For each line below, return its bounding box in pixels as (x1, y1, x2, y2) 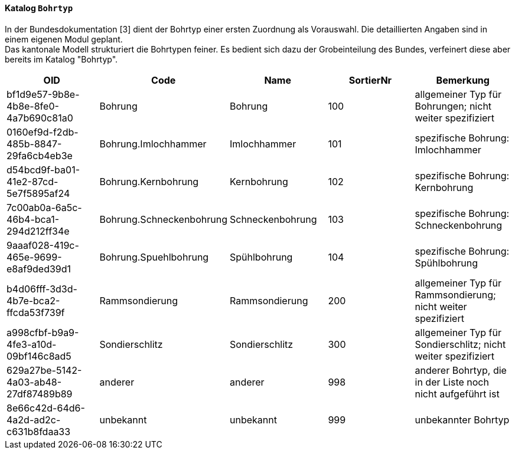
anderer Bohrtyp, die (415, 364, 507, 376)
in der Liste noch (415, 376, 489, 388)
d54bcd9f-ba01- (6, 163, 80, 176)
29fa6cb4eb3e (6, 149, 73, 162)
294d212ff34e (6, 225, 70, 237)
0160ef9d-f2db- (6, 126, 79, 138)
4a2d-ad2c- (6, 413, 61, 426)
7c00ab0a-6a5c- (6, 201, 82, 213)
